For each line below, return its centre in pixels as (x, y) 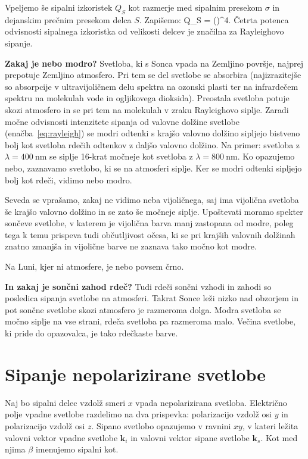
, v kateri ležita (270, 425)
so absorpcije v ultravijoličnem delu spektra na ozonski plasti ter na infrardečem (152, 86)
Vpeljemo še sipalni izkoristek (59, 7)
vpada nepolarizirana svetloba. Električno (211, 402)
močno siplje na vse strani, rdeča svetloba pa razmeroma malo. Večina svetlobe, (150, 321)
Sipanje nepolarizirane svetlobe (136, 374)
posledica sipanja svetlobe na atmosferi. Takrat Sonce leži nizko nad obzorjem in (152, 298)
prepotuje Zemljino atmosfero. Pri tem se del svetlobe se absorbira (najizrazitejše (153, 75)
